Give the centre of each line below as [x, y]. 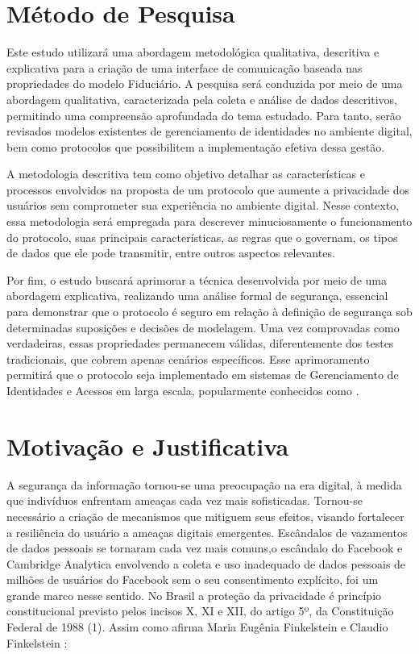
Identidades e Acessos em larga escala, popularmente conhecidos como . [183, 390]
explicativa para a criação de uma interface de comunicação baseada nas [185, 67]
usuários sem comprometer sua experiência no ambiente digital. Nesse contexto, [203, 205]
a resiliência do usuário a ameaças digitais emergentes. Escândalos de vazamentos [207, 532]
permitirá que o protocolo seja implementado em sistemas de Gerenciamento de [203, 375]
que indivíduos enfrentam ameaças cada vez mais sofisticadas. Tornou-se [185, 500]
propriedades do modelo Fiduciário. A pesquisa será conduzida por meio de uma [205, 83]
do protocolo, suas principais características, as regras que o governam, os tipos [202, 237]
